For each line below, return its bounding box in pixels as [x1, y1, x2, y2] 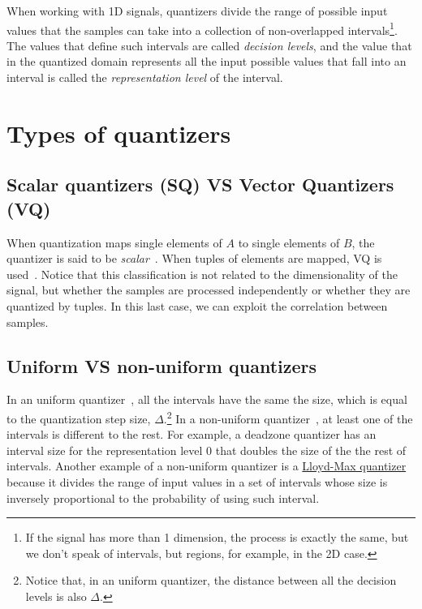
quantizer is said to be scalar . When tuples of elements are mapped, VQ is [6, 250, 382, 267]
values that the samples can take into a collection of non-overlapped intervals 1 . [6, 19, 398, 38]
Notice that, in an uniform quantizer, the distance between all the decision [25, 572, 397, 589]
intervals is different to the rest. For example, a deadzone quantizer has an [6, 426, 377, 443]
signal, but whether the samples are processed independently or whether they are [6, 281, 411, 298]
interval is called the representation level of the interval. [6, 69, 283, 86]
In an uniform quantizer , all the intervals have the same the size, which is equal [6, 391, 407, 408]
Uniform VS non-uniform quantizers [6, 353, 317, 378]
